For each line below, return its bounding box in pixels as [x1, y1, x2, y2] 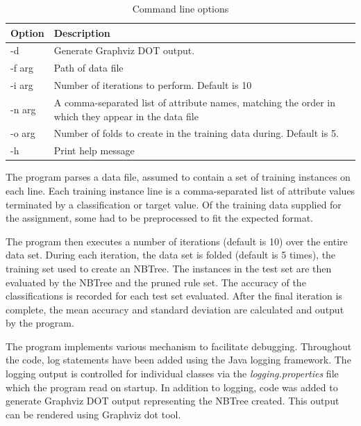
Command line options [132, 1, 229, 15]
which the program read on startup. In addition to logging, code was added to [6, 379, 338, 394]
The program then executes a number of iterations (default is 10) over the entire [6, 234, 348, 248]
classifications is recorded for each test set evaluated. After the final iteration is [6, 288, 342, 303]
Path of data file [53, 60, 124, 75]
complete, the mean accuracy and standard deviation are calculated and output [6, 302, 344, 316]
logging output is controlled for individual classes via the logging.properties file [6, 366, 339, 381]
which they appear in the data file [53, 108, 199, 123]
